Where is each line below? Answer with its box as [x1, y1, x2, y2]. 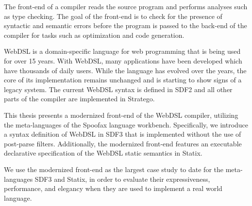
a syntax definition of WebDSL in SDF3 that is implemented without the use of [4, 129, 241, 139]
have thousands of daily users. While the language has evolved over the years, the [4, 65, 247, 75]
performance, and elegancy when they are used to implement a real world [4, 183, 222, 193]
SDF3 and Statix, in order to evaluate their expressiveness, [34, 174, 210, 184]
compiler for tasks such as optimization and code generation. [4, 30, 185, 40]
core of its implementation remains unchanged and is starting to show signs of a [4, 75, 242, 85]
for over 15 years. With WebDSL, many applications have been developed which [4, 55, 242, 65]
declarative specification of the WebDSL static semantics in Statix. [4, 148, 202, 158]
